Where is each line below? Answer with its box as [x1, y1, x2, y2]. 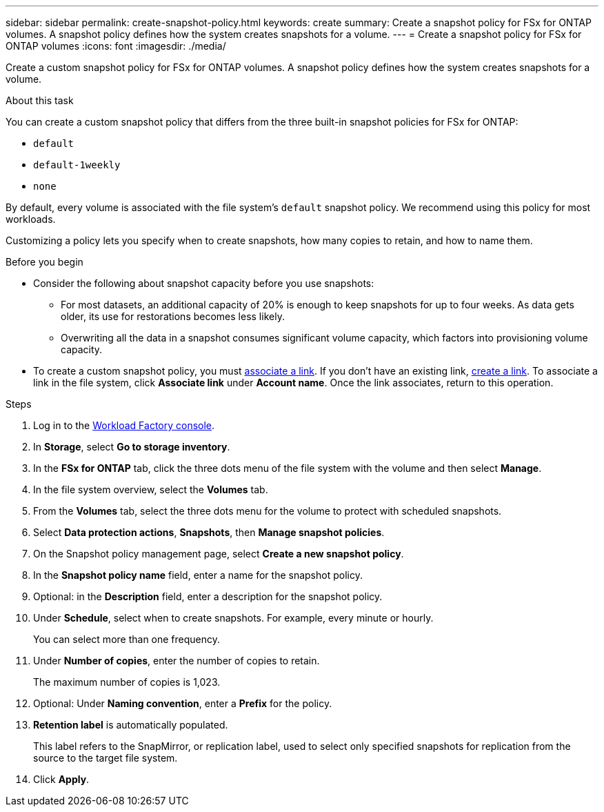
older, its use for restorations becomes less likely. [61, 310, 285, 322]
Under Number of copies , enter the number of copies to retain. [33, 655, 320, 666]
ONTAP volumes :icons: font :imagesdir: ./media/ [6, 40, 226, 52]
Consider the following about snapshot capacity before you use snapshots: [33, 277, 374, 289]
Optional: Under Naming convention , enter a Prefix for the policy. [33, 697, 332, 709]
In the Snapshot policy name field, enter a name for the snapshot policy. [33, 569, 363, 581]
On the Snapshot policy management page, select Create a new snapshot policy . [33, 548, 404, 560]
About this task [6, 95, 74, 106]
